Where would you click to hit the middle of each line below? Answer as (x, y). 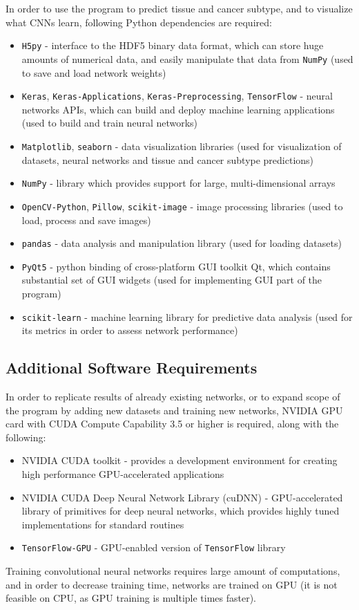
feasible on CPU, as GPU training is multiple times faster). (131, 598)
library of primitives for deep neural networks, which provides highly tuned (181, 511)
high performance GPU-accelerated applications (123, 474)
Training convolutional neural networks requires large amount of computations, (173, 571)
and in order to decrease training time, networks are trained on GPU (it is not (172, 584)
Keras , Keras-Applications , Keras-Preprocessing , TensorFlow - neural (177, 96)
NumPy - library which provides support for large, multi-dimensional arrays (178, 183)
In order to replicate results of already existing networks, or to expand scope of (173, 397)
